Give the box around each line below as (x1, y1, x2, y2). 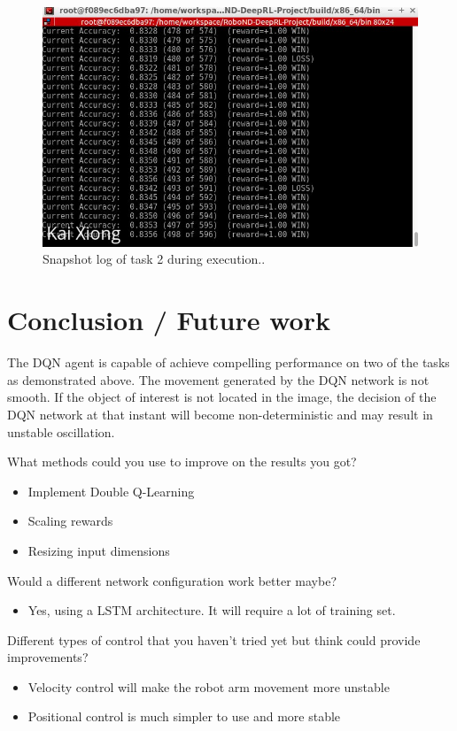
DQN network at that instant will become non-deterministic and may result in (7, 404, 433, 423)
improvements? (7, 648, 89, 666)
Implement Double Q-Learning (27, 481, 195, 500)
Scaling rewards (27, 512, 113, 530)
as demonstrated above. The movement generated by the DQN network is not (7, 370, 430, 389)
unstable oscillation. (7, 422, 115, 441)
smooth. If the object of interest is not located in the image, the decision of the (7, 388, 437, 406)
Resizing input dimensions (27, 541, 170, 559)
